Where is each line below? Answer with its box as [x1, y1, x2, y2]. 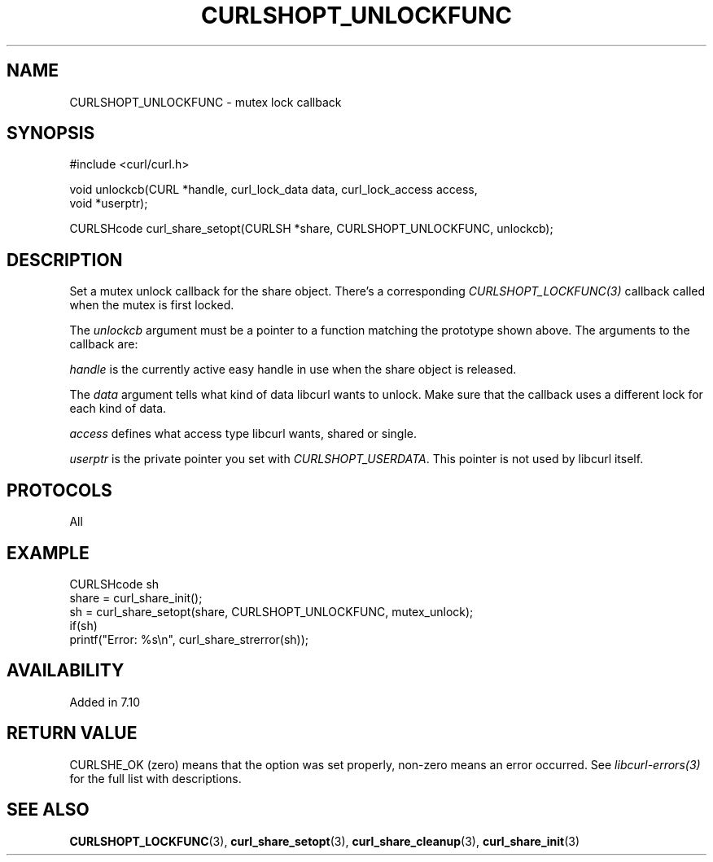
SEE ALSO [7, 799, 90, 820]
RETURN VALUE [7, 723, 138, 744]
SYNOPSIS [7, 123, 95, 144]
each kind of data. [69, 401, 167, 416]
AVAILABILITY [7, 660, 125, 681]
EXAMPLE [7, 542, 90, 563]
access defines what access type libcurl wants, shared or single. [69, 427, 417, 441]
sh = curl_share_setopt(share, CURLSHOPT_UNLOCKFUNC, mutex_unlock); [69, 604, 474, 619]
